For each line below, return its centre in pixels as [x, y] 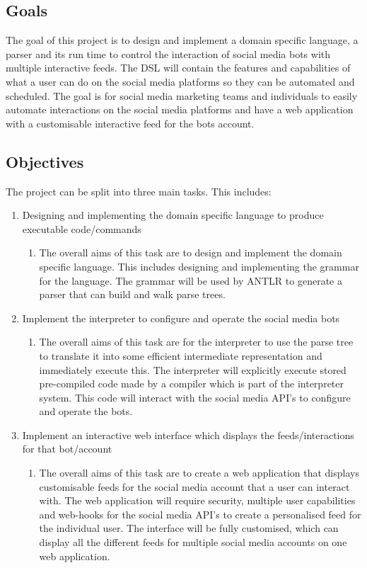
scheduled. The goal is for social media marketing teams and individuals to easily [182, 95]
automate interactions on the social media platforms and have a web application [180, 109]
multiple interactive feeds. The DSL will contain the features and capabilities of [178, 68]
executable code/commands [82, 228]
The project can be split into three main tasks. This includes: [139, 191]
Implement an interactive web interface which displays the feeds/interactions [188, 434]
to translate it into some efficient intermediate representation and [181, 355]
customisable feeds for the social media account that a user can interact [194, 486]
